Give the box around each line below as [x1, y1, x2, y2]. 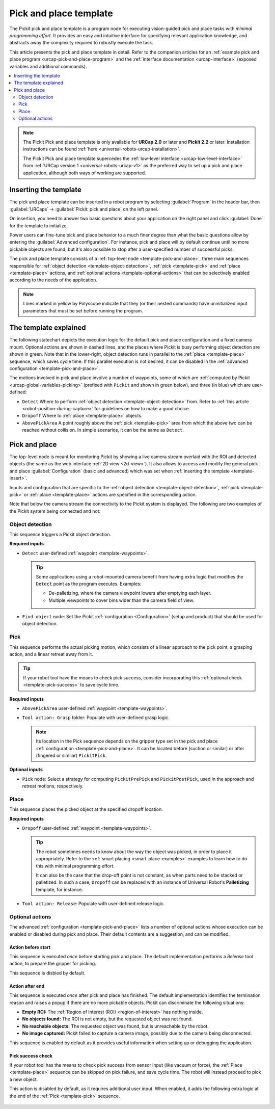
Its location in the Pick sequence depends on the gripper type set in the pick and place [36, 738, 218, 744]
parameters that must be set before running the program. [23, 307, 144, 313]
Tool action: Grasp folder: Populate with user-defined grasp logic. [22, 715, 170, 721]
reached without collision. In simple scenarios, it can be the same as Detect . [22, 427, 184, 433]
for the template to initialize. [9, 222, 68, 229]
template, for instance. [36, 886, 84, 892]
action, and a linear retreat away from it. [9, 651, 94, 657]
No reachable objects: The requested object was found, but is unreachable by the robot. [22, 1023, 209, 1029]
